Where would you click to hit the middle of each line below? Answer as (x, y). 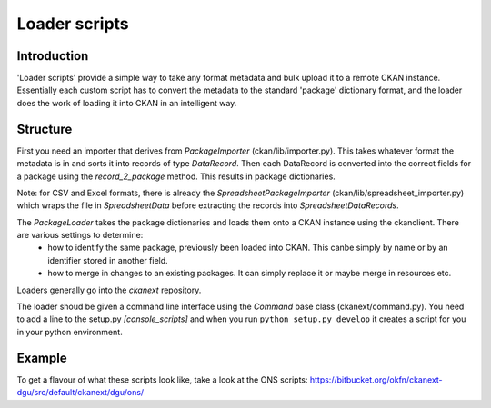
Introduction (53, 56)
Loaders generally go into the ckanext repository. (109, 290)
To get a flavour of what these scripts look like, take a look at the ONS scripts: (162, 379)
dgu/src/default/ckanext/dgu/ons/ (80, 393)
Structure (45, 129)
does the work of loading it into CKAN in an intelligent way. (127, 103)
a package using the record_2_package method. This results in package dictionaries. (176, 176)
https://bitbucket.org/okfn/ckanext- (376, 379)
